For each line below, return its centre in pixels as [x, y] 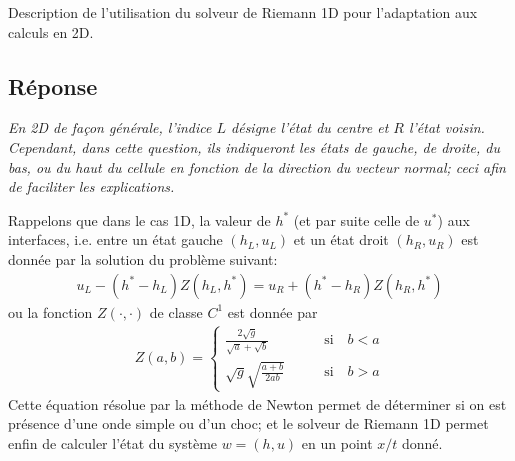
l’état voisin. [446, 127]
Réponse [53, 85]
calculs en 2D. [51, 31]
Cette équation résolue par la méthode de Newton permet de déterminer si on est [257, 403]
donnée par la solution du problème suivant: [143, 258]
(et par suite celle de [356, 219]
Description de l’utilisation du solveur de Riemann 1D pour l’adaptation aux [243, 12]
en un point [337, 442]
